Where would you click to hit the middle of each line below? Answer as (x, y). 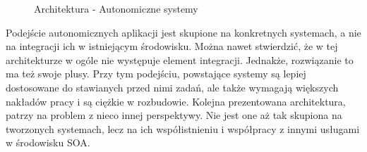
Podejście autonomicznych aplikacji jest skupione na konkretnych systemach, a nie (183, 32)
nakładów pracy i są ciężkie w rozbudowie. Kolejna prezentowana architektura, (176, 101)
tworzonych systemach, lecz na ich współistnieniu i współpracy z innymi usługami (183, 128)
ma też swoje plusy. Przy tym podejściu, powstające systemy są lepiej (156, 74)
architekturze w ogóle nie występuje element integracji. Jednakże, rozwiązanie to (180, 59)
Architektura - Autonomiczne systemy (116, 8)
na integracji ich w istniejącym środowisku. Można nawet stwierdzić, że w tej (172, 46)
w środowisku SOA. (48, 142)
